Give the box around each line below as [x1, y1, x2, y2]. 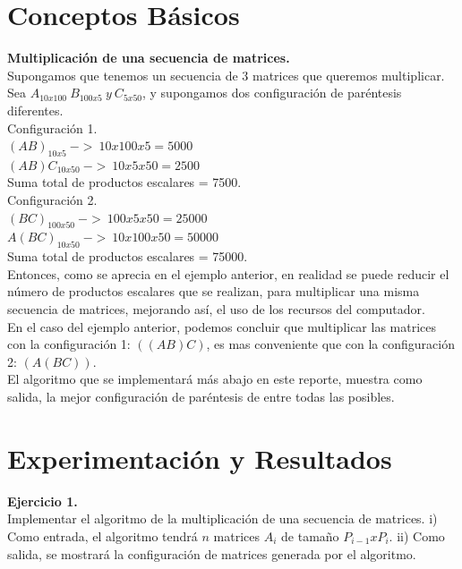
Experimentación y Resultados [7, 439, 392, 476]
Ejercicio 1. [7, 491, 78, 510]
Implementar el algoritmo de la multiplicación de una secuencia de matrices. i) [7, 509, 438, 528]
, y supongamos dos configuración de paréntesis [141, 83, 402, 102]
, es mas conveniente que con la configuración [206, 335, 455, 353]
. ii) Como [389, 526, 445, 545]
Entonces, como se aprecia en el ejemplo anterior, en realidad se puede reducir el [7, 264, 449, 283]
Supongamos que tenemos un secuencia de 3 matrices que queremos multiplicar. [7, 65, 445, 84]
